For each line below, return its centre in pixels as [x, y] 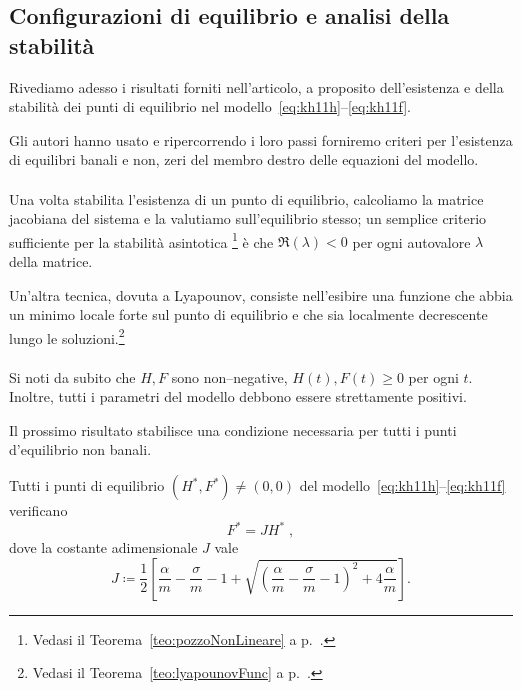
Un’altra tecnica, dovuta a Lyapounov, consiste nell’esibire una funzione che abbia [261, 294]
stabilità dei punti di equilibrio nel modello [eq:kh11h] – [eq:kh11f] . [210, 106]
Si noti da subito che [72, 376]
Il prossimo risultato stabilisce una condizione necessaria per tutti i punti [233, 429]
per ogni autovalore [411, 241]
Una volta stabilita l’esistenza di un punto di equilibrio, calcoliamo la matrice [246, 198]
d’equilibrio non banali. [80, 449]
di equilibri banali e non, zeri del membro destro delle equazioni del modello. [244, 159]
